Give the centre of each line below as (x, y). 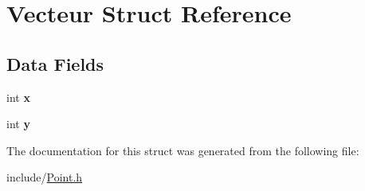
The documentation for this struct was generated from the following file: (183, 150)
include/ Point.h (45, 177)
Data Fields (55, 63)
